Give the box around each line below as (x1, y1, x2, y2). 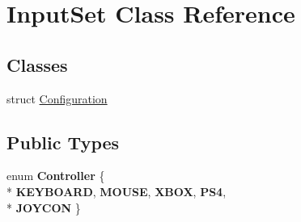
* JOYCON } (6, 199, 81, 216)
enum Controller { (6, 167, 105, 184)
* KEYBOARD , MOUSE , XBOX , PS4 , (6, 182, 227, 199)
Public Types (6, 129, 120, 154)
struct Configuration (6, 90, 108, 107)
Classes (6, 52, 68, 77)
